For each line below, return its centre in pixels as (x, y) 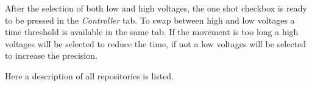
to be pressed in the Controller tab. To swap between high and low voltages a (150, 20)
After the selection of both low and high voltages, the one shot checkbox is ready (156, 8)
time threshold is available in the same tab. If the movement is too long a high (152, 32)
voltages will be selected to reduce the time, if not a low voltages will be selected (156, 43)
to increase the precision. (51, 55)
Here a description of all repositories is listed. (90, 75)
